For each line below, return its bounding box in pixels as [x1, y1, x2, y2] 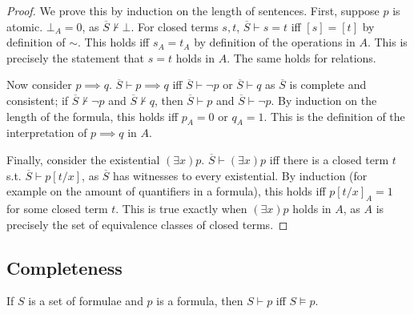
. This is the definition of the [263, 107, 405, 124]
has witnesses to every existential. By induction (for [113, 167, 368, 183]
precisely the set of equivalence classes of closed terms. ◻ [6, 215, 288, 232]
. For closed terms [131, 18, 219, 34]
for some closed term [6, 199, 108, 216]
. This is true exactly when [115, 199, 247, 216]
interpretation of [6, 124, 87, 141]
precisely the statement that [6, 49, 145, 66]
